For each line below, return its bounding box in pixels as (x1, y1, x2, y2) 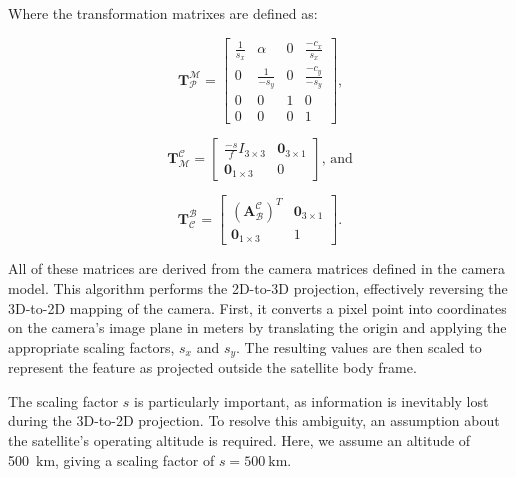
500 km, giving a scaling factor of (8, 449, 215, 470)
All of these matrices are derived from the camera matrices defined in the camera (8, 258, 506, 279)
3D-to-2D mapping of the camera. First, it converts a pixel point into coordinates (8, 297, 507, 318)
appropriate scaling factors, (8, 336, 175, 357)
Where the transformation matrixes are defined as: (8, 3, 318, 23)
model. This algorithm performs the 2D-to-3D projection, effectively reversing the (8, 278, 508, 299)
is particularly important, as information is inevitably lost (134, 390, 489, 411)
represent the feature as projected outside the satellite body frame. (8, 357, 417, 378)
